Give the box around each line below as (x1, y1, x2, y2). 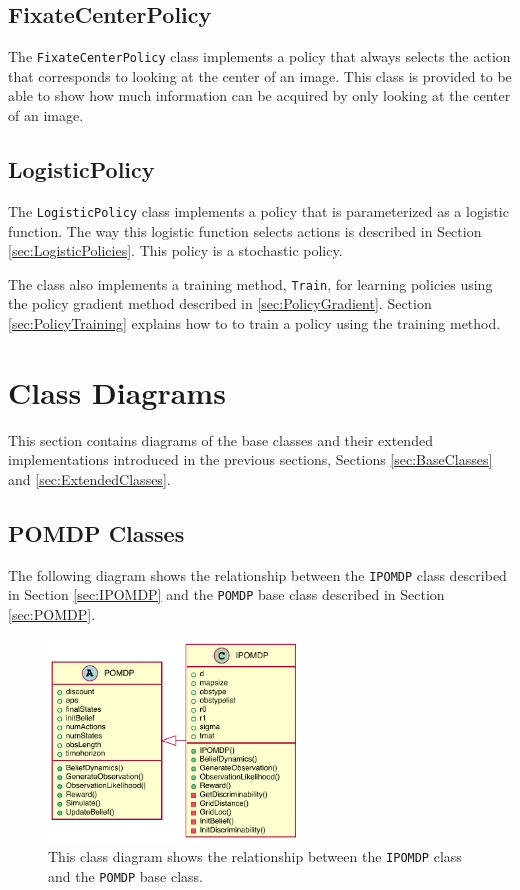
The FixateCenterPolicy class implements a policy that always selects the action (8, 46, 511, 67)
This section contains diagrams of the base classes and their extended (8, 429, 433, 450)
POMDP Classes (8, 517, 185, 548)
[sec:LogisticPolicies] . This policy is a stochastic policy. (8, 240, 343, 261)
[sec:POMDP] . (8, 603, 96, 624)
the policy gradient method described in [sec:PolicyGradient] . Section (8, 293, 432, 314)
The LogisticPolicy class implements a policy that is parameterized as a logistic (8, 200, 509, 221)
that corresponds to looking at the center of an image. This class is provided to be (8, 65, 512, 86)
